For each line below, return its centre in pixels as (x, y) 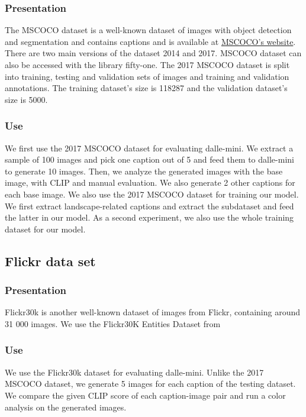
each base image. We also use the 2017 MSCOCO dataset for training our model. (152, 194)
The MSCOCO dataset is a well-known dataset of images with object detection (148, 30)
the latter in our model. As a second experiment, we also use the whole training (149, 217)
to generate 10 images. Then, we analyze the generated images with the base (144, 171)
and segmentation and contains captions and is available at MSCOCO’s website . (150, 41)
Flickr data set (50, 261)
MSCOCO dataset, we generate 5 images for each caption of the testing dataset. (150, 384)
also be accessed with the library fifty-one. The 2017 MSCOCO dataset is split (147, 64)
